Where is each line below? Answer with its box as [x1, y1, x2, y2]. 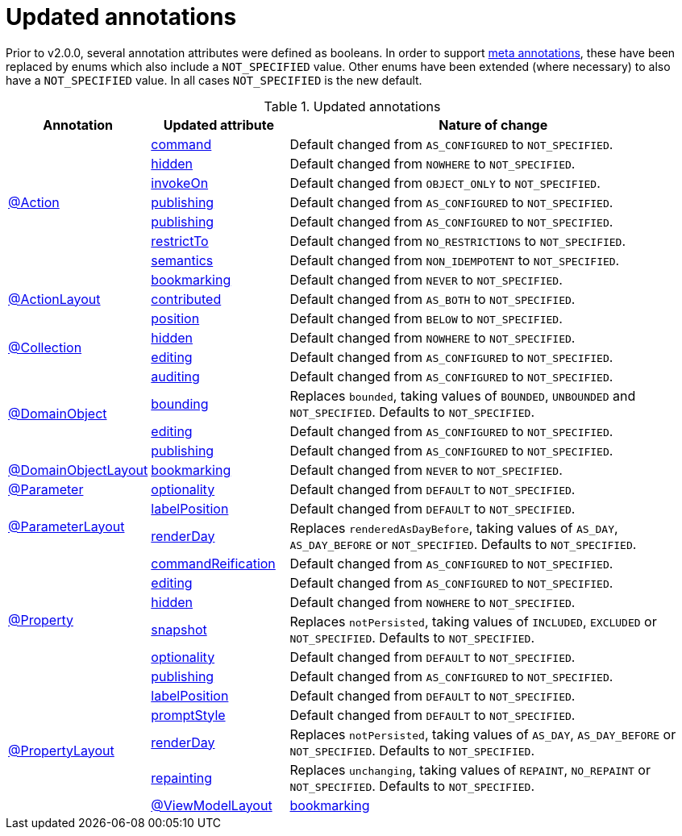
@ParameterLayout [8, 518, 125, 534]
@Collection [8, 339, 82, 356]
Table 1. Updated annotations [264, 98, 441, 114]
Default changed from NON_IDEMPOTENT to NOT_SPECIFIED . [289, 252, 620, 268]
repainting [151, 769, 213, 786]
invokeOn [151, 174, 209, 191]
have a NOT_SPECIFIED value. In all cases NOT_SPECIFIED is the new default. [6, 73, 422, 87]
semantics [151, 252, 214, 268]
